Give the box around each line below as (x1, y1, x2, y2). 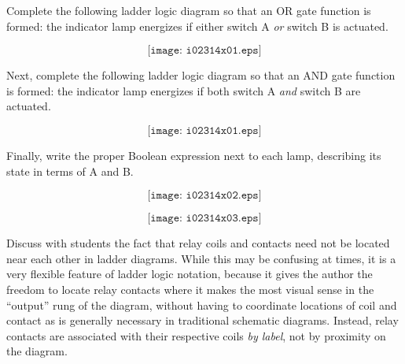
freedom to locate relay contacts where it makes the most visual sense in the (6, 280, 374, 297)
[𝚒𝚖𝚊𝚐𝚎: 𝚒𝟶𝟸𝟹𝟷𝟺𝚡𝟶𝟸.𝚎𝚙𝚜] (147, 190, 262, 202)
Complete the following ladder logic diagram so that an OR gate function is (6, 2, 371, 18)
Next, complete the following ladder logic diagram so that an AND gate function (6, 67, 396, 84)
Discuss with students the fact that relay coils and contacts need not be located (6, 235, 390, 251)
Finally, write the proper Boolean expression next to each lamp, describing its (6, 147, 381, 163)
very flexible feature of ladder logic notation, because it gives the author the (6, 266, 373, 282)
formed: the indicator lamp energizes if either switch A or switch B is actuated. (6, 17, 388, 34)
